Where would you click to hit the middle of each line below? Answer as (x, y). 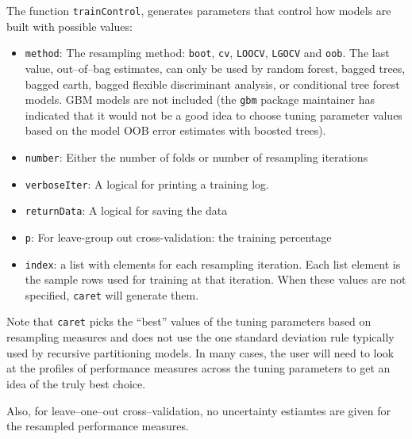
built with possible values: (69, 26)
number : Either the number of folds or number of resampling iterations (196, 157)
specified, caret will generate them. (112, 294)
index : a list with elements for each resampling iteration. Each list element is (213, 263)
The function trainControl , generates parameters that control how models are (199, 10)
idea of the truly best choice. (76, 383)
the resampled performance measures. (98, 426)
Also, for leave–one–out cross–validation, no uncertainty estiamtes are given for (198, 410)
